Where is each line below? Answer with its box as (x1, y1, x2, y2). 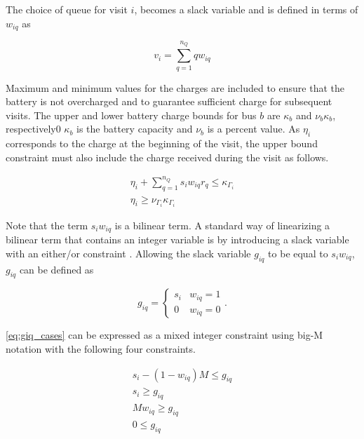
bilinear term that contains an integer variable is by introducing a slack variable (6, 232, 349, 247)
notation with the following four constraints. (6, 342, 196, 356)
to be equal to (268, 245, 328, 260)
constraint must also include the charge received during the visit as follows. (6, 149, 329, 164)
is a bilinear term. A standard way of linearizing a (114, 217, 330, 232)
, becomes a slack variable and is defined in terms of (134, 2, 358, 16)
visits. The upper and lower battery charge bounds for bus (6, 107, 257, 122)
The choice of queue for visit (6, 2, 128, 16)
